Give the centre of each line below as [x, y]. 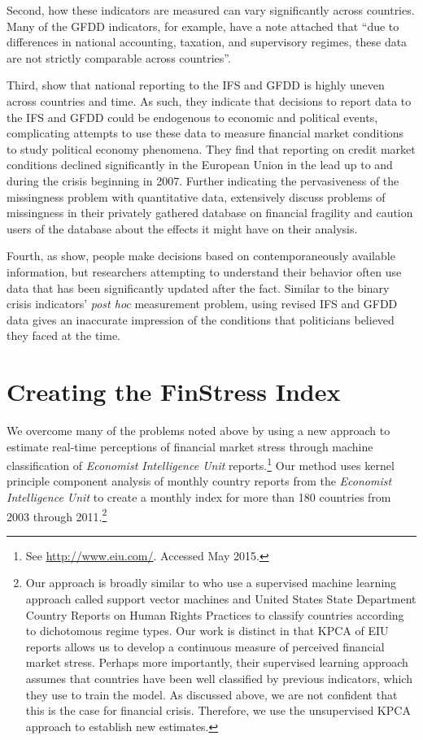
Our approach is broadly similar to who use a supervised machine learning [211, 583]
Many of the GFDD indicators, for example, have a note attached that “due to [203, 26]
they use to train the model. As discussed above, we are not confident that [211, 694]
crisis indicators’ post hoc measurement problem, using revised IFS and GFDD [202, 304]
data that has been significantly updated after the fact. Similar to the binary [198, 287]
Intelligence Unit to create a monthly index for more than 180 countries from [199, 497]
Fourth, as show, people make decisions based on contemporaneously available [201, 256]
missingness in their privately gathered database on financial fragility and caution [210, 213]
